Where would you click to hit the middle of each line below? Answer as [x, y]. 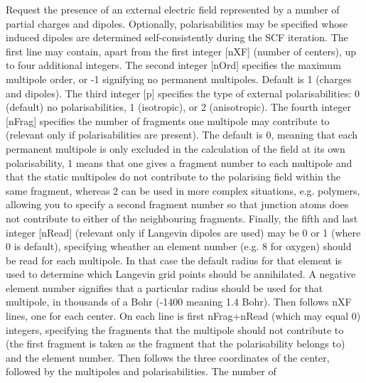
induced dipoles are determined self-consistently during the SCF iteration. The [177, 37]
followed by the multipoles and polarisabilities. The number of [141, 371]
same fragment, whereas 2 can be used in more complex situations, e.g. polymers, [183, 190]
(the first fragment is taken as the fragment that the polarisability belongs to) [176, 344]
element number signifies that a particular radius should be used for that [165, 287]
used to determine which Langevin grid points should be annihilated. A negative [181, 274]
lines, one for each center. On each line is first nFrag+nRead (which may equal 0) [183, 316]
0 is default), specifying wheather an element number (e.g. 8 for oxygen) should [179, 246]
